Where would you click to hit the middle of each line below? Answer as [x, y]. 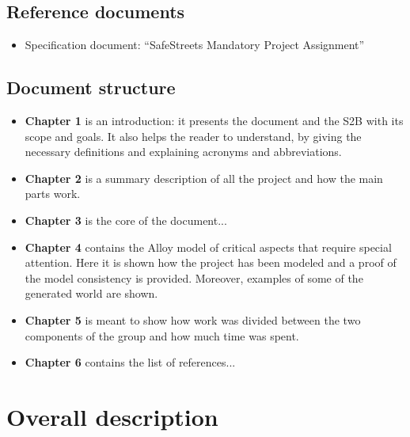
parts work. [53, 194]
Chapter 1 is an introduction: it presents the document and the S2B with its [214, 120]
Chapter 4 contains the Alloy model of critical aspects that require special [208, 247]
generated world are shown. [91, 293]
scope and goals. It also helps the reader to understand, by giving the [193, 136]
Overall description [112, 416]
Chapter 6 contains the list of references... [130, 362]
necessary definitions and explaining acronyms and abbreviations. [183, 152]
